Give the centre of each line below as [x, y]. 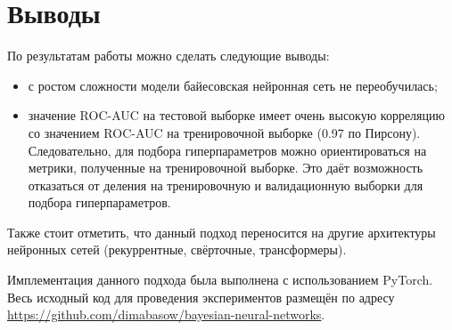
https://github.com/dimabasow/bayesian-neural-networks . [166, 314]
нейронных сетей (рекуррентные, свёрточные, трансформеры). [177, 250]
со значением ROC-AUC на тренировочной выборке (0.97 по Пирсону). [224, 132]
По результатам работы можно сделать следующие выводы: [168, 56]
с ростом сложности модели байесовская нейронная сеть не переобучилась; [233, 85]
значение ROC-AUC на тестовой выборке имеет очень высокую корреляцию [236, 115]
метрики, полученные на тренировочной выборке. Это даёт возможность [226, 168]
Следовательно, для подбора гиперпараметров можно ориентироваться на [227, 150]
